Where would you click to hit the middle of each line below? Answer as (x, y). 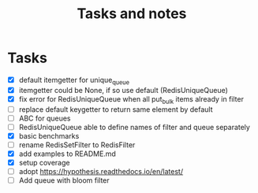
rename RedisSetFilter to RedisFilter (77, 145)
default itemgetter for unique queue (74, 81)
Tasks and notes (132, 14)
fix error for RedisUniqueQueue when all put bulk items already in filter (131, 100)
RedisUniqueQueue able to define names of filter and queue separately (134, 127)
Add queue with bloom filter (64, 180)
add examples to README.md (67, 154)
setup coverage (44, 162)
